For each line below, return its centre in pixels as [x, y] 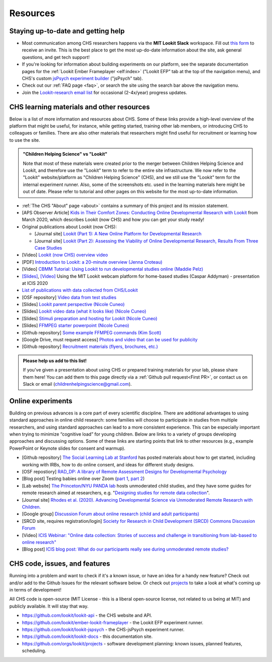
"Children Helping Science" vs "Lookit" [65, 154]
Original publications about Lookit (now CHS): [69, 226]
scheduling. [34, 651]
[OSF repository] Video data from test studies [69, 297]
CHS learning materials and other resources [80, 107]
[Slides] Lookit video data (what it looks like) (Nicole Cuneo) [84, 311]
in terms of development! [35, 590]
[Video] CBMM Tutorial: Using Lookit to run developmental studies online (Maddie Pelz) [113, 269]
